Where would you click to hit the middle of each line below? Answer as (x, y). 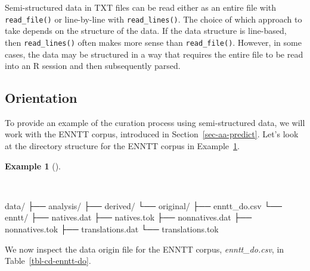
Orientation (41, 98)
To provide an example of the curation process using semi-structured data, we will (155, 122)
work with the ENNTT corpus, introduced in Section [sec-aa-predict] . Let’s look (152, 134)
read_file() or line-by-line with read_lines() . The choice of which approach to (154, 19)
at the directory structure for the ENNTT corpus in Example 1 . (122, 146)
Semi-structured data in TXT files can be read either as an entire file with (141, 7)
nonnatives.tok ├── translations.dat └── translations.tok (112, 229)
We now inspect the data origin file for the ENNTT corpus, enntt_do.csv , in (145, 249)
